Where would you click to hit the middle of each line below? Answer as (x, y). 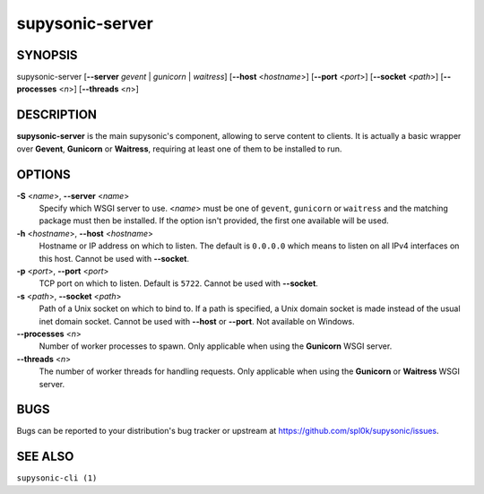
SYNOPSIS (47, 55)
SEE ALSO (45, 457)
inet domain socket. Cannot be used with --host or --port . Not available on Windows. (197, 321)
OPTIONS (43, 174)
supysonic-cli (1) (57, 478)
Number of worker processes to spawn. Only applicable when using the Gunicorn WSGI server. (216, 346)
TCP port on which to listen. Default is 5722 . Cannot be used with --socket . (178, 283)
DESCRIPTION (57, 115)
